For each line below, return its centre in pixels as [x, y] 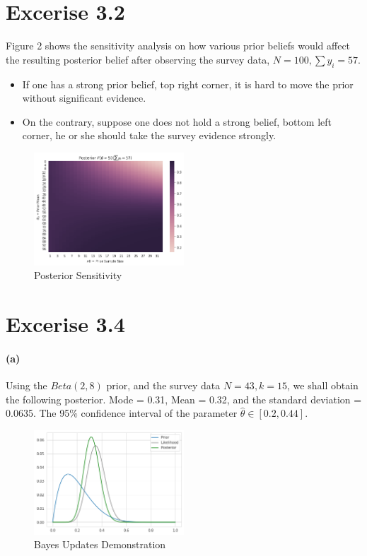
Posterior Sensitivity [78, 275]
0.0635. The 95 [38, 413]
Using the [27, 385]
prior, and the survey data [163, 385]
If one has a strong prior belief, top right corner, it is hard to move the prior [188, 84]
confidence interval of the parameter [159, 413]
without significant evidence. [84, 98]
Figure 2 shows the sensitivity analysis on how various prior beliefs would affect [178, 46]
